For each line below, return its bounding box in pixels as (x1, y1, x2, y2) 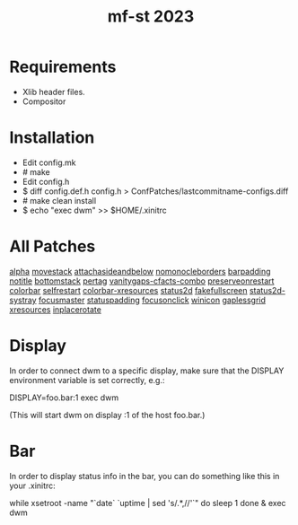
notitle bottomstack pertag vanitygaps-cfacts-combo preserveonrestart (9, 276, 275, 286)
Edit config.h (22, 176, 70, 187)
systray (9, 294, 38, 305)
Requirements (9, 57, 117, 77)
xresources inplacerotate (9, 303, 101, 315)
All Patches (9, 236, 96, 257)
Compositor (22, 96, 66, 107)
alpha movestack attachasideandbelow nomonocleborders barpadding (9, 266, 271, 276)
